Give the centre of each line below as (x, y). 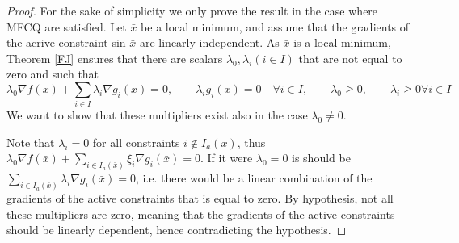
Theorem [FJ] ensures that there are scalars (115, 58)
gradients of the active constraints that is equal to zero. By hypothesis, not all (200, 198)
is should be (321, 158)
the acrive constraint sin (66, 42)
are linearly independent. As (209, 42)
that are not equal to (350, 58)
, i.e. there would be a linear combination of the (254, 178)
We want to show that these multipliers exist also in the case (157, 115)
